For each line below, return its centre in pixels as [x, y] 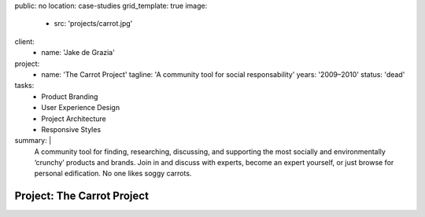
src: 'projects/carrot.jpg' [93, 24]
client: [24, 41]
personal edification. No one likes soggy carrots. [113, 174]
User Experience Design [81, 108]
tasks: [24, 86]
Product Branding [70, 96]
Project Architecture [74, 119]
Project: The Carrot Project [82, 196]
